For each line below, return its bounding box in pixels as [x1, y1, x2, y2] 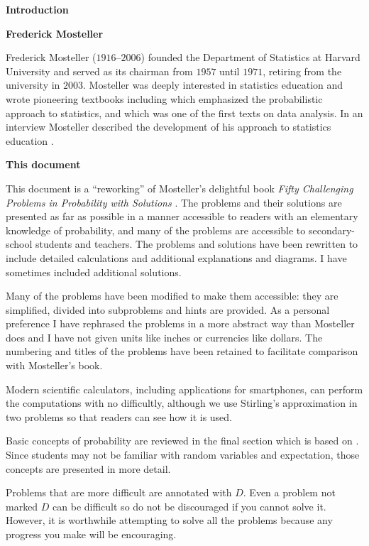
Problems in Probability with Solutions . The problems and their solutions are [6, 195, 342, 209]
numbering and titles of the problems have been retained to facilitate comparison [6, 344, 358, 359]
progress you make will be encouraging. [6, 527, 177, 541]
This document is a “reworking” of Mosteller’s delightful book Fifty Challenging [6, 180, 353, 195]
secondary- [308, 222, 356, 237]
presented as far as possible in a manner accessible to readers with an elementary [6, 209, 358, 224]
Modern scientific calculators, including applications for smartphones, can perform [6, 381, 363, 396]
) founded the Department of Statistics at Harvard [141, 50, 360, 65]
